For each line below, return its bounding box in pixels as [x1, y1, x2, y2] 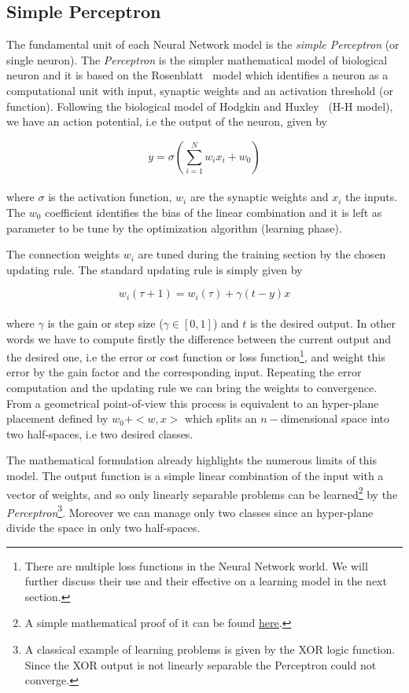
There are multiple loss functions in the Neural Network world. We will [24, 557, 368, 574]
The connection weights [6, 246, 120, 262]
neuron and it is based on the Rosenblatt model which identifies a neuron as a [6, 67, 389, 83]
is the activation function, [48, 189, 172, 205]
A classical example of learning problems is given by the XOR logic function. [24, 640, 396, 657]
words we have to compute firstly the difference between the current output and [6, 330, 392, 346]
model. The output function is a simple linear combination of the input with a [6, 467, 384, 483]
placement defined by [6, 410, 109, 427]
